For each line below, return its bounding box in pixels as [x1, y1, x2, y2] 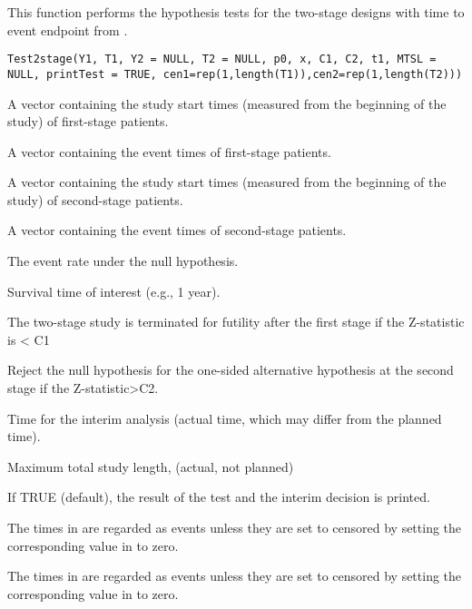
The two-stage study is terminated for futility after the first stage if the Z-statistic [7, 312, 465, 331]
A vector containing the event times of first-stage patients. [7, 142, 331, 161]
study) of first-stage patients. [7, 112, 169, 131]
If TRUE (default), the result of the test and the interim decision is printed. [7, 487, 430, 506]
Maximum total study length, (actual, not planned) [7, 457, 294, 476]
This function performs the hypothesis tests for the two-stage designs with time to [7, 3, 465, 21]
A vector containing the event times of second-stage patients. [7, 221, 347, 240]
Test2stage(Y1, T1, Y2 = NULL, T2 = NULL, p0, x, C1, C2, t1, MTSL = [7, 53, 437, 66]
